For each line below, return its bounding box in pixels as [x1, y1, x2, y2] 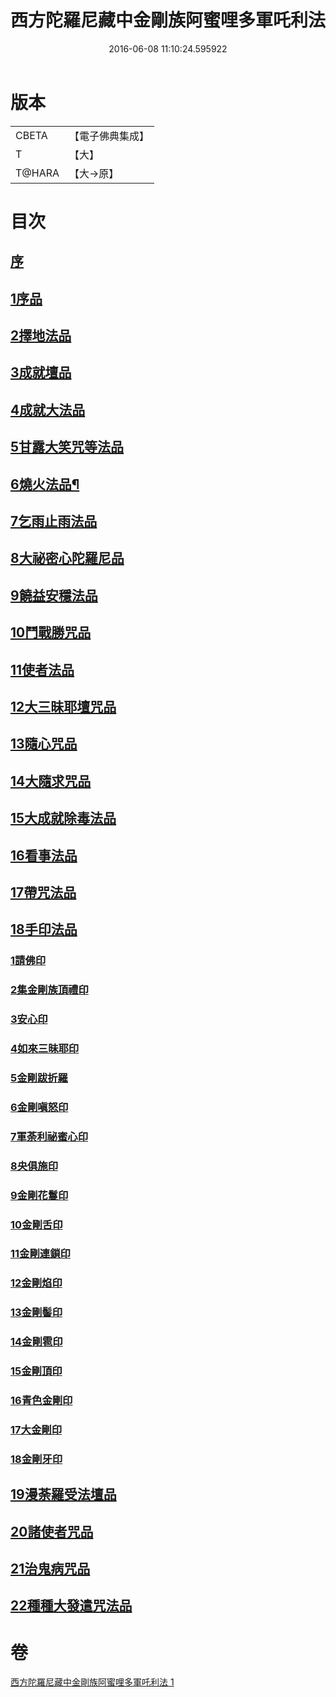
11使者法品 [10, 661, 75, 678]
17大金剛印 [10, 1422, 63, 1436]
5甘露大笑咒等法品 [10, 439, 125, 456]
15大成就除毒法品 [10, 810, 117, 827]
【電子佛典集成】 [69, 129, 150, 143]
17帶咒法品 [10, 884, 77, 901]
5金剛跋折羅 [10, 1071, 68, 1085]
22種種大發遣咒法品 [10, 1597, 133, 1615]
